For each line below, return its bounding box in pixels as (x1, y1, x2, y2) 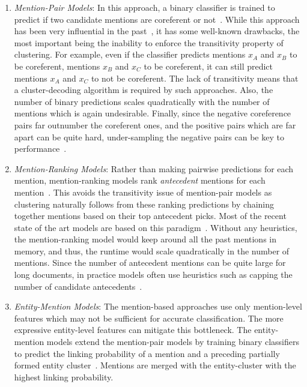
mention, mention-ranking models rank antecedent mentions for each (14, 174, 266, 187)
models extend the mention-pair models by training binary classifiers (46, 335, 300, 348)
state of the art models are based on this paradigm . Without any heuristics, (14, 221, 297, 233)
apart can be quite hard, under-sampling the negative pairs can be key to (14, 130, 284, 143)
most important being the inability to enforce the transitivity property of (14, 36, 284, 49)
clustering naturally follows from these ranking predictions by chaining (14, 197, 275, 210)
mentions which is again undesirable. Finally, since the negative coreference (14, 107, 291, 119)
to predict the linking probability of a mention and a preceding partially (14, 347, 280, 359)
